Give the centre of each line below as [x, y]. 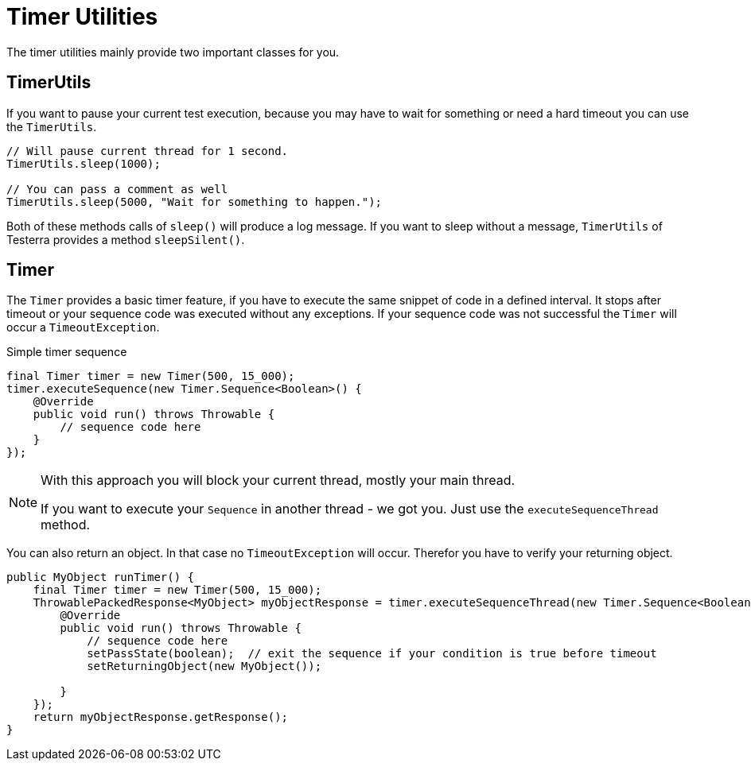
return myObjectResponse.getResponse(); [161, 717]
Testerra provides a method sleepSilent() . [126, 239]
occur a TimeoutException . [83, 327]
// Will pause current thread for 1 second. [148, 151]
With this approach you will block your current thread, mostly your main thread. [278, 480]
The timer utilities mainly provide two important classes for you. [173, 52]
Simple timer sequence [67, 352]
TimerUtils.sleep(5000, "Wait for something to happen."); [195, 201]
